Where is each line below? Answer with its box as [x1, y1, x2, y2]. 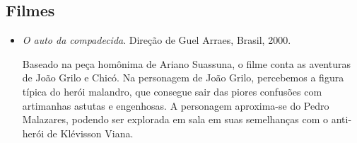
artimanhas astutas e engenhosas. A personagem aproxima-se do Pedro [22, 98, 329, 113]
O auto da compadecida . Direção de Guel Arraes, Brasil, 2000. [22, 33, 291, 47]
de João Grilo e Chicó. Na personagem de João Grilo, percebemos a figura [22, 70, 344, 85]
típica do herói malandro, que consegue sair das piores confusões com [22, 84, 322, 98]
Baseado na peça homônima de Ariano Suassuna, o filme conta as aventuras [22, 56, 351, 71]
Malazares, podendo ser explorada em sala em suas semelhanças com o [22, 112, 329, 127]
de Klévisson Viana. [47, 125, 134, 140]
